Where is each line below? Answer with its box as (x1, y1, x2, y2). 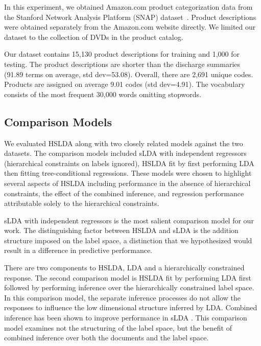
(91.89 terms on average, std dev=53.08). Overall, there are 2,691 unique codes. (4, 68, 253, 79)
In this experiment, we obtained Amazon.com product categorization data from (4, 2, 253, 12)
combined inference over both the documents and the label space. (4, 332, 209, 343)
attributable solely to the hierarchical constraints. (4, 198, 159, 209)
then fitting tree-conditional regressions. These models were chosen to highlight (4, 168, 252, 178)
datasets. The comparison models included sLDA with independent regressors (4, 148, 247, 158)
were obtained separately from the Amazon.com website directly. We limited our (4, 21, 256, 32)
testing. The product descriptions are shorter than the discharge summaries (4, 58, 241, 69)
